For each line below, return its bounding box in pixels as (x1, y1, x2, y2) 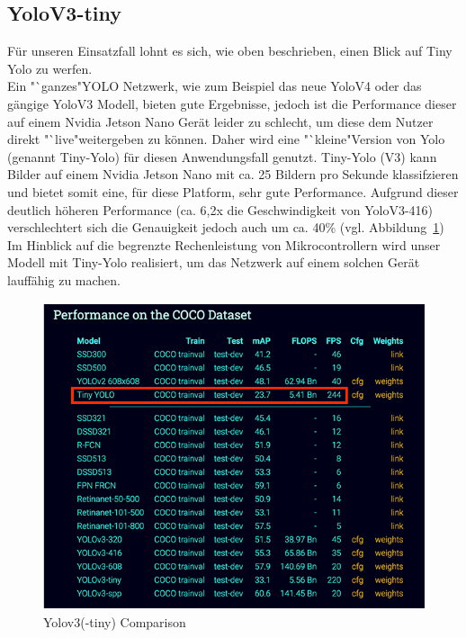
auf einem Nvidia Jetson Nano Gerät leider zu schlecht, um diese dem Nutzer (7, 112, 434, 130)
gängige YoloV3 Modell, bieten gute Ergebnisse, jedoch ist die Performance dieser (7, 94, 457, 112)
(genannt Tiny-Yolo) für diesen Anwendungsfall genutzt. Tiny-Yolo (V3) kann (7, 147, 437, 166)
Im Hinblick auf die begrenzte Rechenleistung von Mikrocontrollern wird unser (7, 235, 441, 254)
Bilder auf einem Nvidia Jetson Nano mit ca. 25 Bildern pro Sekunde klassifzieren (7, 165, 459, 184)
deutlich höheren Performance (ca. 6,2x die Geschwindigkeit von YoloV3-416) (7, 200, 433, 219)
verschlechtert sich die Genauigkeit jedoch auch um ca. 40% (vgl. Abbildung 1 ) (7, 218, 444, 237)
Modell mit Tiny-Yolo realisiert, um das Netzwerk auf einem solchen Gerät (7, 253, 420, 272)
